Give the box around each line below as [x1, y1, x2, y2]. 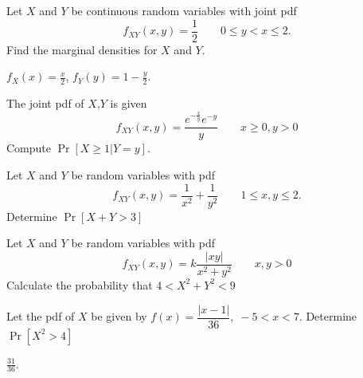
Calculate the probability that [6, 276, 153, 293]
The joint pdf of [6, 95, 84, 112]
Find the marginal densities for [6, 41, 158, 57]
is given [110, 95, 147, 112]
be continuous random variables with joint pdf [71, 2, 297, 18]
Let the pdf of [6, 308, 75, 325]
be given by [91, 308, 147, 325]
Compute [6, 140, 51, 156]
